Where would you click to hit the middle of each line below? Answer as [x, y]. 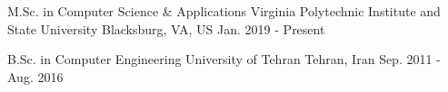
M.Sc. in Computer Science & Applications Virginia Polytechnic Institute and [224, 11]
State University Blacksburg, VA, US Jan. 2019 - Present [166, 28]
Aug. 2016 [35, 76]
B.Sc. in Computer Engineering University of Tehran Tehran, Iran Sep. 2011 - [224, 59]
